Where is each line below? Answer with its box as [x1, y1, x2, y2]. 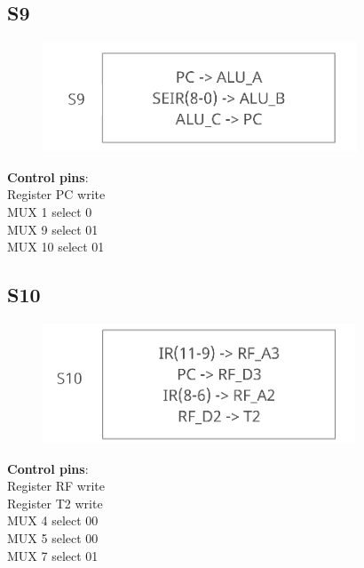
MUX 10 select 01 [7, 237, 105, 256]
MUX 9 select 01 [7, 220, 99, 238]
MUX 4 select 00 [7, 511, 99, 530]
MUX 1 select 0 [7, 202, 92, 220]
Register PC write [7, 185, 106, 204]
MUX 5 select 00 [7, 528, 99, 547]
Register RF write [7, 476, 105, 495]
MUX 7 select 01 [7, 546, 99, 564]
